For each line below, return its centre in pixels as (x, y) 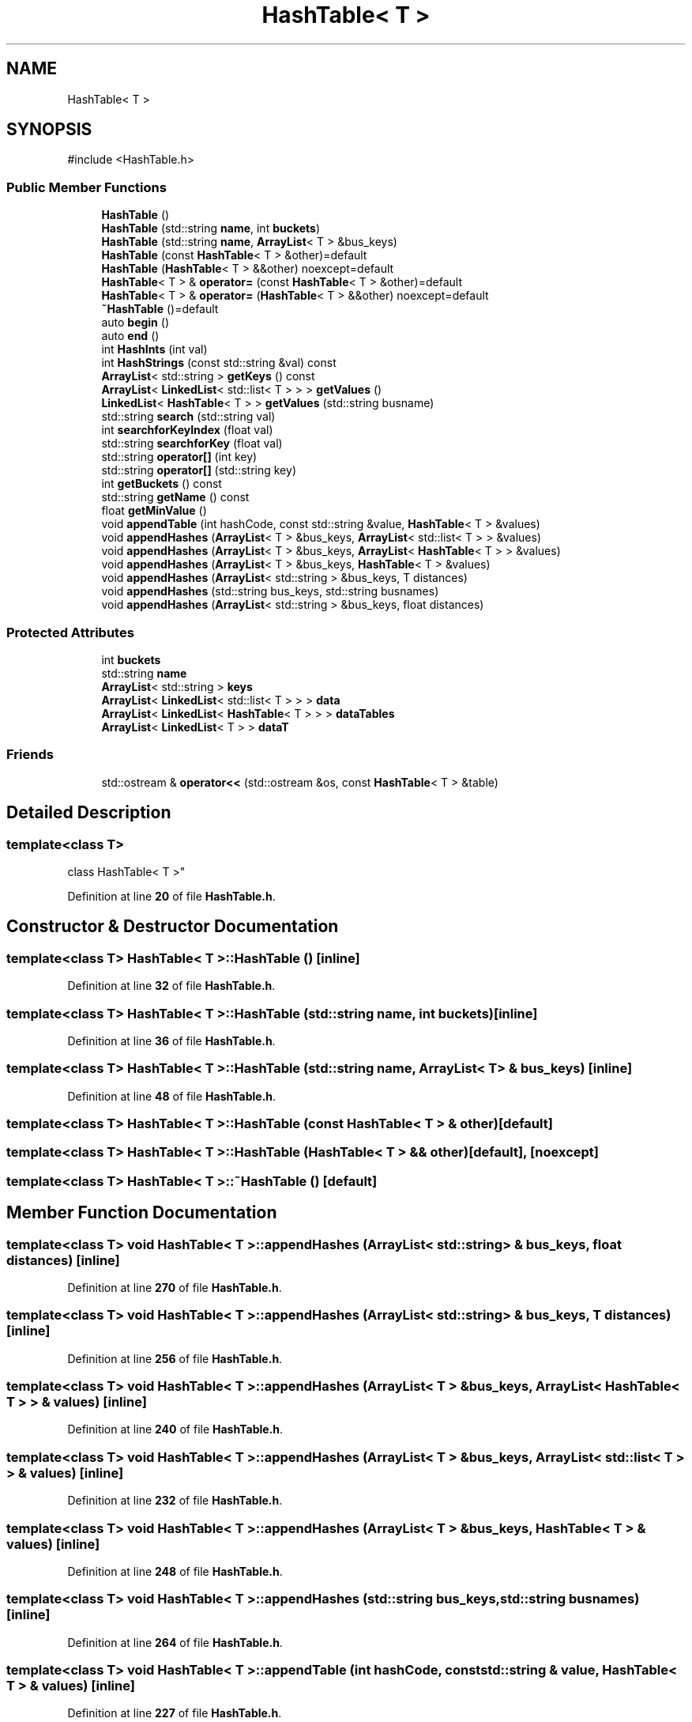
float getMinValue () (154, 511)
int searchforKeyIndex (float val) (187, 430)
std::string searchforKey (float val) (192, 444)
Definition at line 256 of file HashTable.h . (175, 1358)
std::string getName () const (175, 497)
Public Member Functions (86, 187)
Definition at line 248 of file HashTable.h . (175, 1571)
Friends (30, 755)
